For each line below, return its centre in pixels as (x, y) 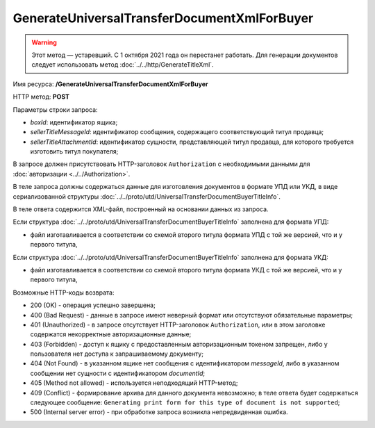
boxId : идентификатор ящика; (74, 122)
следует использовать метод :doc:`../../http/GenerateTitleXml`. (123, 65)
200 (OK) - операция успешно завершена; (93, 305)
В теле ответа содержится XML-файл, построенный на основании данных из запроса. (141, 209)
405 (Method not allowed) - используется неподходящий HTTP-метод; (134, 383)
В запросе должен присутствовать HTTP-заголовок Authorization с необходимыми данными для (161, 164)
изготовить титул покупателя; (74, 151)
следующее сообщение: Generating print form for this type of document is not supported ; (185, 402)
